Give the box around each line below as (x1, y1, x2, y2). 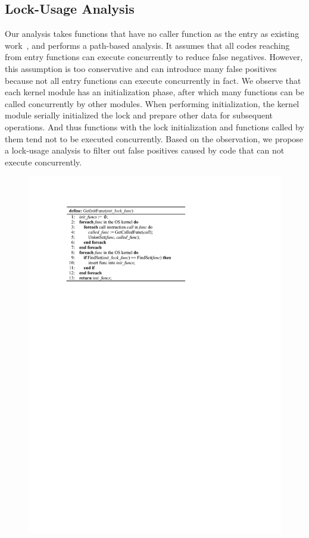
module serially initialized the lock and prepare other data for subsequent (5, 109, 273, 121)
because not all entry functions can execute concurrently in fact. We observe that (5, 74, 301, 86)
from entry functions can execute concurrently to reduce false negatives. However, (5, 51, 303, 63)
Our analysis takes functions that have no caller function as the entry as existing (5, 27, 299, 40)
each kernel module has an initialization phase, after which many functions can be (5, 86, 304, 98)
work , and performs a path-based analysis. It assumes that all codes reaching (5, 39, 290, 51)
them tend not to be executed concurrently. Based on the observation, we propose (5, 132, 304, 145)
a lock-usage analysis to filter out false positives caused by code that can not (5, 144, 285, 157)
